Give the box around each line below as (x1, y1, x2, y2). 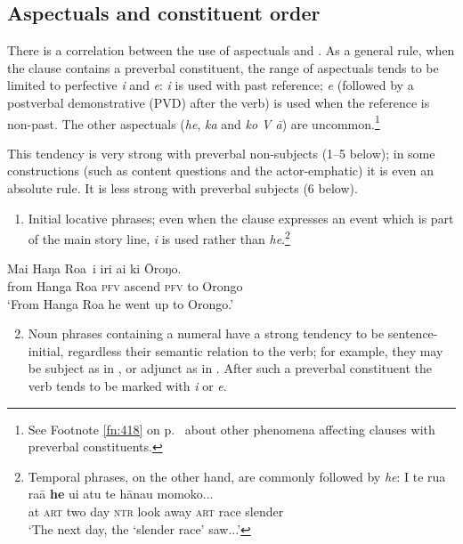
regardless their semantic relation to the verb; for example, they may (68, 341, 443, 360)
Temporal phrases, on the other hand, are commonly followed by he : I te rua (28, 467, 446, 485)
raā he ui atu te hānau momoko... (28, 484, 214, 503)
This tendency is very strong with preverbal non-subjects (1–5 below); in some (7, 143, 435, 162)
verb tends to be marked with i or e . (28, 377, 227, 395)
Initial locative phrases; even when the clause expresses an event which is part (28, 208, 454, 227)
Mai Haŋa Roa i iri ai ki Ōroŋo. (7, 259, 182, 278)
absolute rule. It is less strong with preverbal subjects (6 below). (7, 179, 358, 198)
